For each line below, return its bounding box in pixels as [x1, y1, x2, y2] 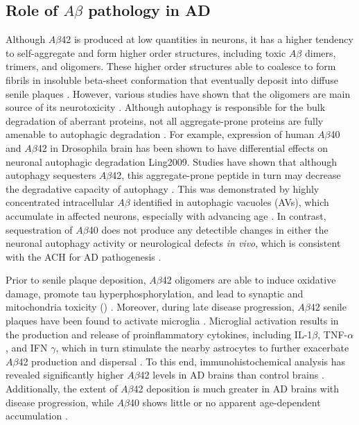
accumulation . [6, 408, 68, 423]
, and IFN [6, 340, 48, 355]
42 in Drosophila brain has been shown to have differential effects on [37, 140, 329, 155]
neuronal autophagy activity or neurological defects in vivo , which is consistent [6, 236, 341, 250]
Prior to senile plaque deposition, [6, 272, 146, 287]
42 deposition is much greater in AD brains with [133, 381, 340, 396]
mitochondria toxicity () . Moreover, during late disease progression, [6, 300, 295, 314]
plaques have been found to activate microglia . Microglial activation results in [6, 313, 339, 328]
